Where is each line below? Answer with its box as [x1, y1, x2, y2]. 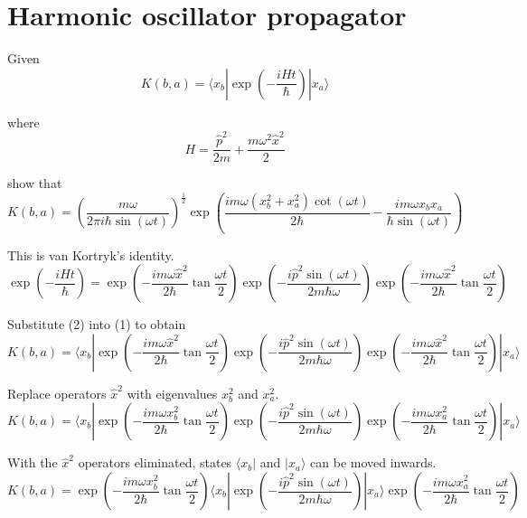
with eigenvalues [127, 383, 218, 402]
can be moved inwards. [310, 453, 437, 472]
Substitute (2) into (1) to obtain [7, 315, 186, 334]
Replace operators [7, 383, 107, 402]
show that [7, 174, 62, 193]
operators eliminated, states [78, 453, 232, 472]
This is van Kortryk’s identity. [7, 245, 174, 264]
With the [7, 453, 58, 472]
